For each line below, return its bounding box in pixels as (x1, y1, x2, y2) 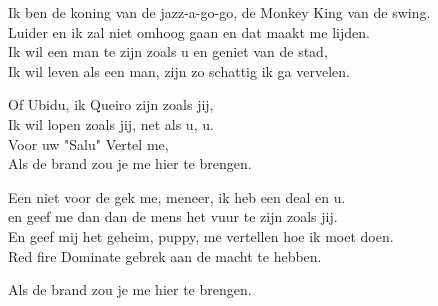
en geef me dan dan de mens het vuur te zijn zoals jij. (8, 206, 338, 227)
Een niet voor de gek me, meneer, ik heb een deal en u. (8, 186, 346, 207)
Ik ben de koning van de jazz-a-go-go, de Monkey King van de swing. (8, 2, 431, 22)
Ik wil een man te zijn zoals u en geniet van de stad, (8, 41, 328, 62)
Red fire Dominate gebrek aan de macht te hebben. (8, 245, 322, 266)
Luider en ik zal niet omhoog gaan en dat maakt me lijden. (8, 21, 370, 42)
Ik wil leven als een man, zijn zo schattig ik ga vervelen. (8, 60, 350, 81)
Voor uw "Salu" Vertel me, (8, 133, 169, 154)
